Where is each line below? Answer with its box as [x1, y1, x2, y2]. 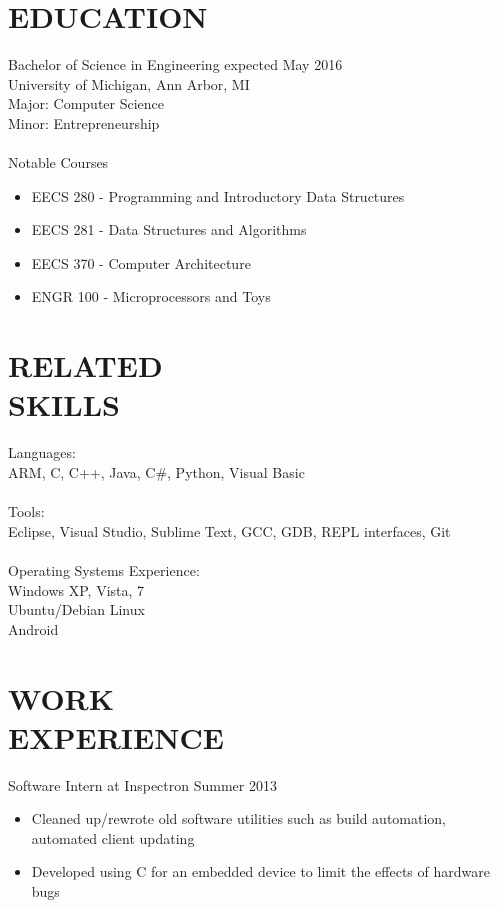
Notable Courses [8, 152, 109, 173]
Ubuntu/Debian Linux [8, 599, 145, 620]
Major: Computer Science [8, 93, 165, 114]
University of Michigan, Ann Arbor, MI [8, 73, 250, 94]
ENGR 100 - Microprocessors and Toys [31, 286, 271, 307]
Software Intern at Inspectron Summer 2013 [8, 774, 277, 795]
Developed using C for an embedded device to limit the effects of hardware [31, 861, 490, 882]
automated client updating [31, 827, 195, 848]
